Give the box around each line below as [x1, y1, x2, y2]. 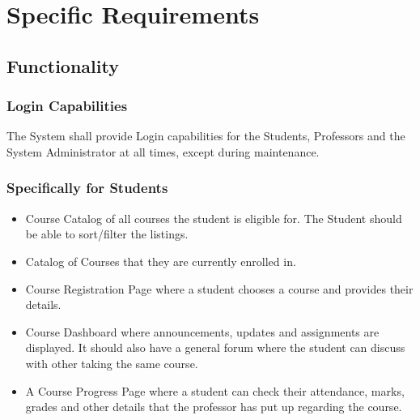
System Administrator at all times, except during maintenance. [6, 143, 320, 160]
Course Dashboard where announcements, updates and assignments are [25, 323, 380, 340]
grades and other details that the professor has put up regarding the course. [25, 398, 402, 415]
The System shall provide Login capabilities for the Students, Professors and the [6, 127, 405, 144]
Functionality [6, 53, 119, 78]
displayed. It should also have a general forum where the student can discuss [25, 339, 405, 356]
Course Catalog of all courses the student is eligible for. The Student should [25, 209, 402, 226]
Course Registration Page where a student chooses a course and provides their [25, 280, 414, 297]
